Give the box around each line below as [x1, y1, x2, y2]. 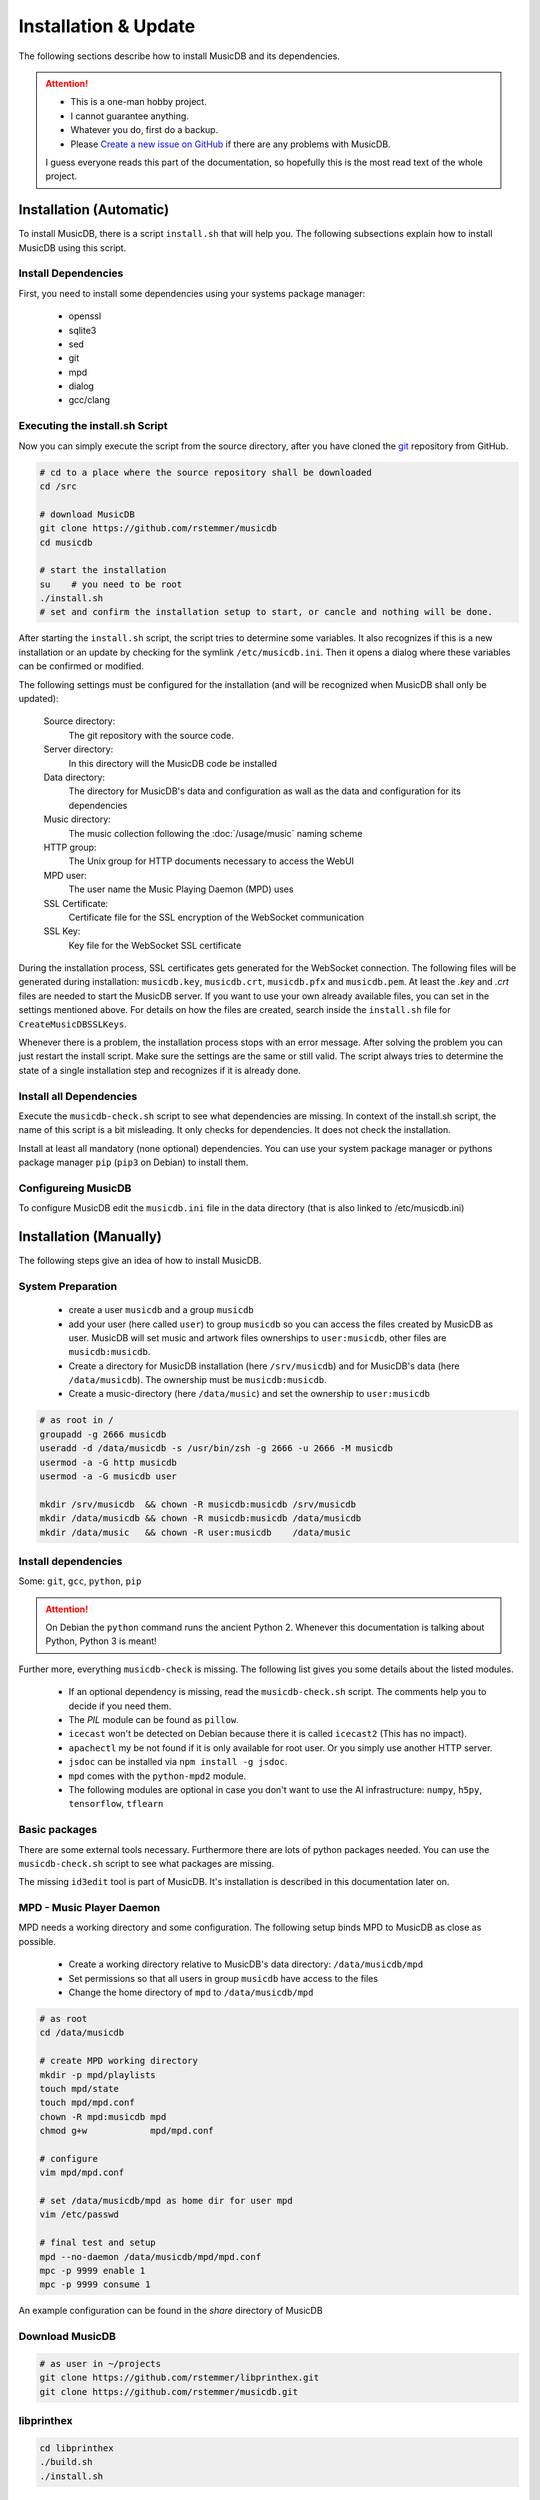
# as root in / [39, 1415, 114, 1426]
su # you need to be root [39, 578, 183, 590]
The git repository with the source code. [68, 729, 234, 741]
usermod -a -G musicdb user [39, 1471, 177, 1482]
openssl [68, 310, 102, 322]
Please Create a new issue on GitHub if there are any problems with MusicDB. [70, 138, 391, 150]
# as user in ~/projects [39, 2358, 162, 2369]
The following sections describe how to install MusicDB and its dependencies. [18, 50, 340, 62]
